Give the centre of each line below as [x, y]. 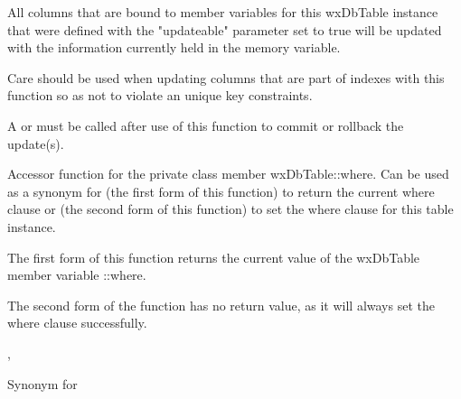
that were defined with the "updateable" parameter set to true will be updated [225, 29]
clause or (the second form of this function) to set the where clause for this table [230, 209]
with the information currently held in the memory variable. [174, 47]
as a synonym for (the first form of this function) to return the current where [221, 191]
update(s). [36, 143]
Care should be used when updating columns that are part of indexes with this [226, 77]
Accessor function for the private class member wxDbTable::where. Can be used [228, 174]
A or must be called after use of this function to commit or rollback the [206, 125]
